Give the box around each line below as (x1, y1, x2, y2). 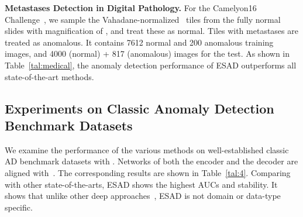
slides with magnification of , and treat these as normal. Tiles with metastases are (5, 25, 298, 37)
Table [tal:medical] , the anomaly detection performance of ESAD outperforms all (5, 58, 297, 71)
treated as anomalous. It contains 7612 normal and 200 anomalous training (5, 36, 274, 48)
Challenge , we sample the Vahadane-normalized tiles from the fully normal (5, 13, 281, 25)
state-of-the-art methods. (5, 70, 94, 82)
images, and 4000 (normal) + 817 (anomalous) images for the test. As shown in (5, 47, 290, 60)
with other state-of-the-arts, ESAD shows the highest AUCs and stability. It (5, 178, 278, 190)
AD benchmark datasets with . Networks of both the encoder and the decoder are (5, 155, 298, 167)
